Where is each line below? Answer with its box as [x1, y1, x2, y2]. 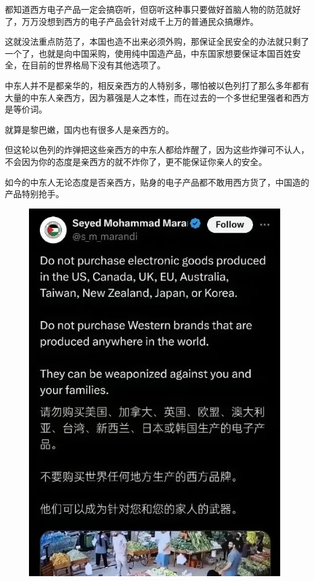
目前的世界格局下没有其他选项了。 [30, 59, 165, 71]
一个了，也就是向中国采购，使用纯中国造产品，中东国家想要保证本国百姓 [5, 47, 292, 59]
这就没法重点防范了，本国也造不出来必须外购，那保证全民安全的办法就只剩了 [5, 35, 309, 48]
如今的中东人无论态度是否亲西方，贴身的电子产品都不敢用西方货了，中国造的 [5, 175, 309, 188]
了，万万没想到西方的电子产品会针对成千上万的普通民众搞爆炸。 [5, 15, 258, 27]
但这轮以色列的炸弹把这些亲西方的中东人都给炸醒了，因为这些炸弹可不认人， [5, 143, 309, 156]
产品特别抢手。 [5, 187, 64, 200]
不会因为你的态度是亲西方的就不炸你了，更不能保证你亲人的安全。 [5, 155, 267, 167]
